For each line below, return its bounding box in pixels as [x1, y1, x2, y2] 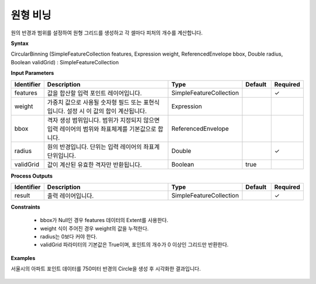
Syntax [11, 40, 29, 47]
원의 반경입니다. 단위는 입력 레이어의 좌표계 [47, 143, 160, 151]
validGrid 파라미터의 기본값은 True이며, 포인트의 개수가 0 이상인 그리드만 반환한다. [40, 241, 229, 248]
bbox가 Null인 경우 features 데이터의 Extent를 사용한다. [40, 217, 169, 224]
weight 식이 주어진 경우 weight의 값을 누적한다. [40, 225, 149, 232]
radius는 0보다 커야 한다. [40, 233, 98, 240]
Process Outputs [11, 172, 53, 179]
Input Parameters [11, 70, 54, 77]
